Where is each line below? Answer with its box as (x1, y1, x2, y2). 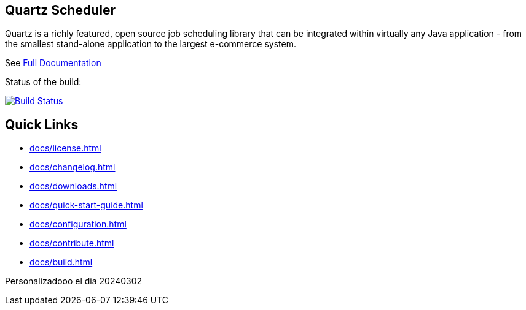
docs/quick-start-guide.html (29, 200, 143, 211)
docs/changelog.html (29, 162, 116, 173)
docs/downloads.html (29, 181, 117, 192)
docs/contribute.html (29, 238, 114, 249)
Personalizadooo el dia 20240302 (5, 276, 143, 287)
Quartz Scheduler (5, 2, 116, 18)
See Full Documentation (5, 58, 101, 69)
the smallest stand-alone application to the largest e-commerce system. (5, 39, 296, 50)
